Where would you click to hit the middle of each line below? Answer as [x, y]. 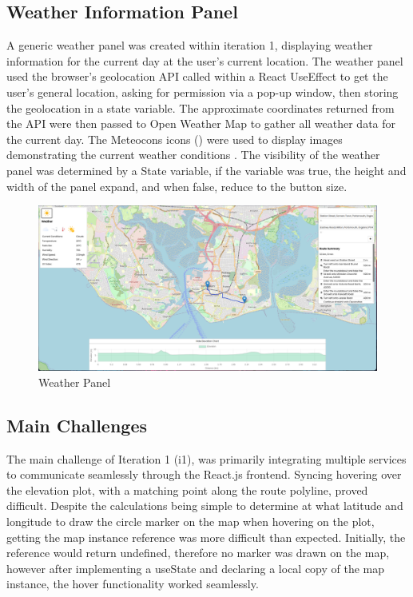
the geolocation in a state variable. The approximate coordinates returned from [201, 107]
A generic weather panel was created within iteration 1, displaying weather [190, 45]
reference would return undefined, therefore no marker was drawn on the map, [198, 553]
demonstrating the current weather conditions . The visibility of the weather [193, 155]
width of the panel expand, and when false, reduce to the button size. [177, 186]
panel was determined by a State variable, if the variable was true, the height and [206, 170]
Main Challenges [77, 425]
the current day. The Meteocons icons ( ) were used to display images [175, 139]
